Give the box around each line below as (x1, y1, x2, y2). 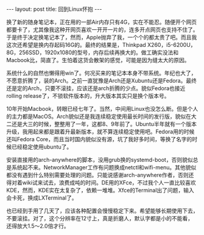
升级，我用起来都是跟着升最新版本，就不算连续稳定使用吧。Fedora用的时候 (6, 128, 195, 135)
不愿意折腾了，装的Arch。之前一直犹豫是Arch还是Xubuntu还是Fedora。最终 (6, 77, 197, 84)
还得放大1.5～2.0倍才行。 (6, 222, 69, 230)
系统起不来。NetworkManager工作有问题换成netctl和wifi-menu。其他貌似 (11, 164, 197, 171)
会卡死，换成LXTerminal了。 (6, 194, 77, 202)
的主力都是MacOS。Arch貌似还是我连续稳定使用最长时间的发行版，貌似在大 (6, 113, 197, 120)
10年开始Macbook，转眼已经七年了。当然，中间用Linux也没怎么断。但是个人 (6, 105, 199, 112)
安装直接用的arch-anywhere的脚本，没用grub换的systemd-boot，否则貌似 (6, 156, 193, 163)
